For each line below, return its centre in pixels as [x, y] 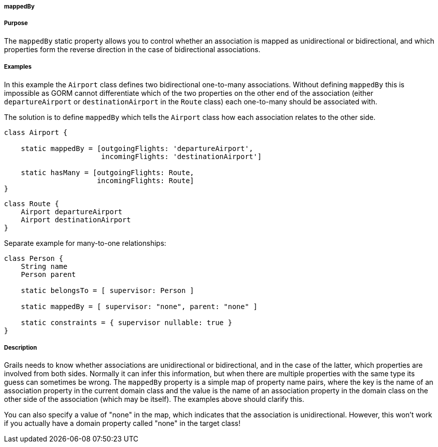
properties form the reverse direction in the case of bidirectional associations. [132, 49]
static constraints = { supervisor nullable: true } [127, 322]
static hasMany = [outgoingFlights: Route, [107, 172]
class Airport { [36, 132]
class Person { [34, 258]
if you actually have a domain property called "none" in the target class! [122, 423]
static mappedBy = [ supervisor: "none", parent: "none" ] [139, 306]
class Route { [32, 203]
